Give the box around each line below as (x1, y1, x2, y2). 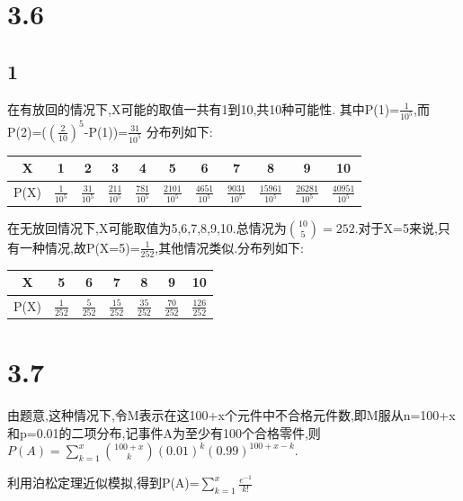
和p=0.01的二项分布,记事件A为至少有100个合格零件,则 (7, 423, 321, 442)
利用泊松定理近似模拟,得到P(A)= (7, 473, 200, 492)
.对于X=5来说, (354, 218, 438, 237)
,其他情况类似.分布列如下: (155, 237, 304, 256)
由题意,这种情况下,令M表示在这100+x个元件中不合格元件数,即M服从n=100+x (7, 406, 456, 425)
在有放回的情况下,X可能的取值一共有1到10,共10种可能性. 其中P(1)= (7, 99, 400, 118)
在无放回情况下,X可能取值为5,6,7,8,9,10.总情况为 (7, 218, 287, 237)
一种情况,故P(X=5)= (19, 237, 140, 256)
